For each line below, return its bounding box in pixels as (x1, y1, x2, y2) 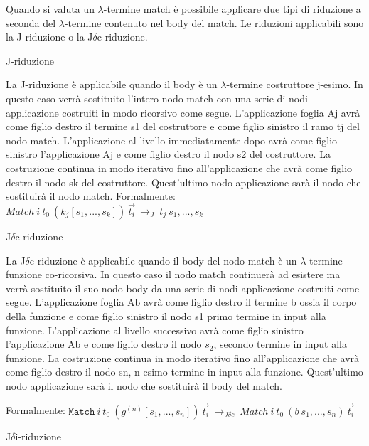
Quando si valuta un (6, 1, 95, 16)
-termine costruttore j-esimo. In (226, 77, 363, 92)
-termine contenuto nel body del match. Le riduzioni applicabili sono (64, 15, 364, 30)
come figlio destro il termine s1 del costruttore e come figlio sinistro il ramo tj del (6, 119, 360, 134)
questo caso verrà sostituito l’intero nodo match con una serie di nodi (6, 90, 308, 105)
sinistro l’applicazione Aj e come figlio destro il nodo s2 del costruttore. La (6, 147, 331, 161)
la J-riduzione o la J (6, 29, 93, 44)
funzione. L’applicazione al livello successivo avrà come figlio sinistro (6, 322, 304, 337)
